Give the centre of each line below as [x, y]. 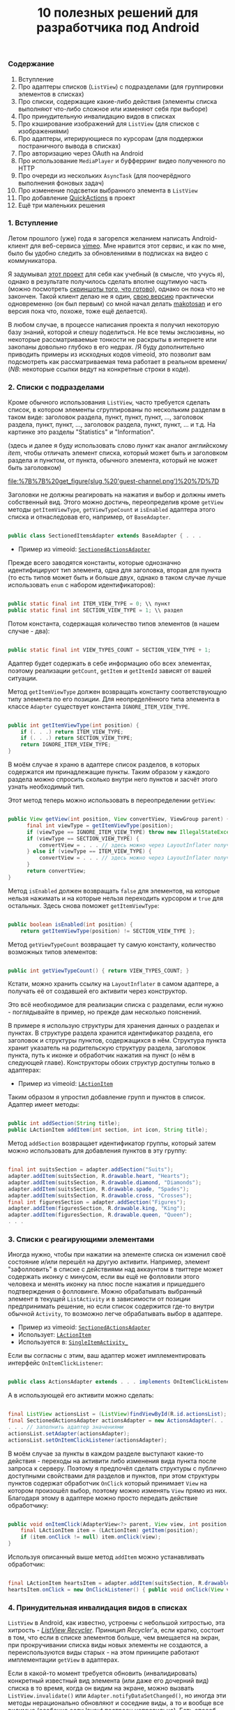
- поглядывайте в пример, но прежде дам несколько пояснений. [105, 1012]
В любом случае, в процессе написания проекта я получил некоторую [114, 324]
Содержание [31, 64]
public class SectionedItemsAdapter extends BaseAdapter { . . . [105, 536]
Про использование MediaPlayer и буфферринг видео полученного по [122, 160]
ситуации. [23, 678]
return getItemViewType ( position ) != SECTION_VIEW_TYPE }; [108, 931]
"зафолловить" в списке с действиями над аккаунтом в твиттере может [116, 1269]
